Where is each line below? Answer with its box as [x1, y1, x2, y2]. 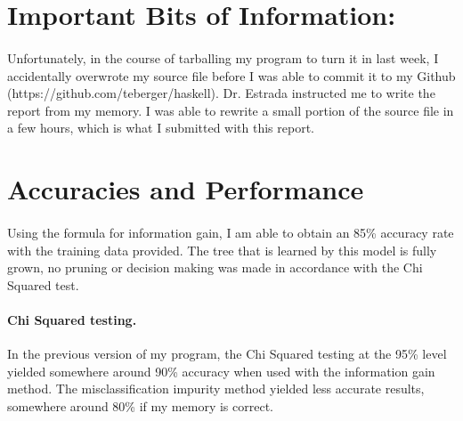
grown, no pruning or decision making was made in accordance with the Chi [7, 258, 423, 277]
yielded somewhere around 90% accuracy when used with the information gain [7, 361, 435, 380]
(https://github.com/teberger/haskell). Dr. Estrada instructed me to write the [7, 84, 435, 102]
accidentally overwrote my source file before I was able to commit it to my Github [7, 66, 456, 85]
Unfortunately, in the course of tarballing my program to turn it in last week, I [7, 48, 439, 67]
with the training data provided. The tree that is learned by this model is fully [7, 240, 437, 259]
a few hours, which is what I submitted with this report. [7, 118, 314, 137]
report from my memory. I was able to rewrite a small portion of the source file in [7, 101, 454, 119]
